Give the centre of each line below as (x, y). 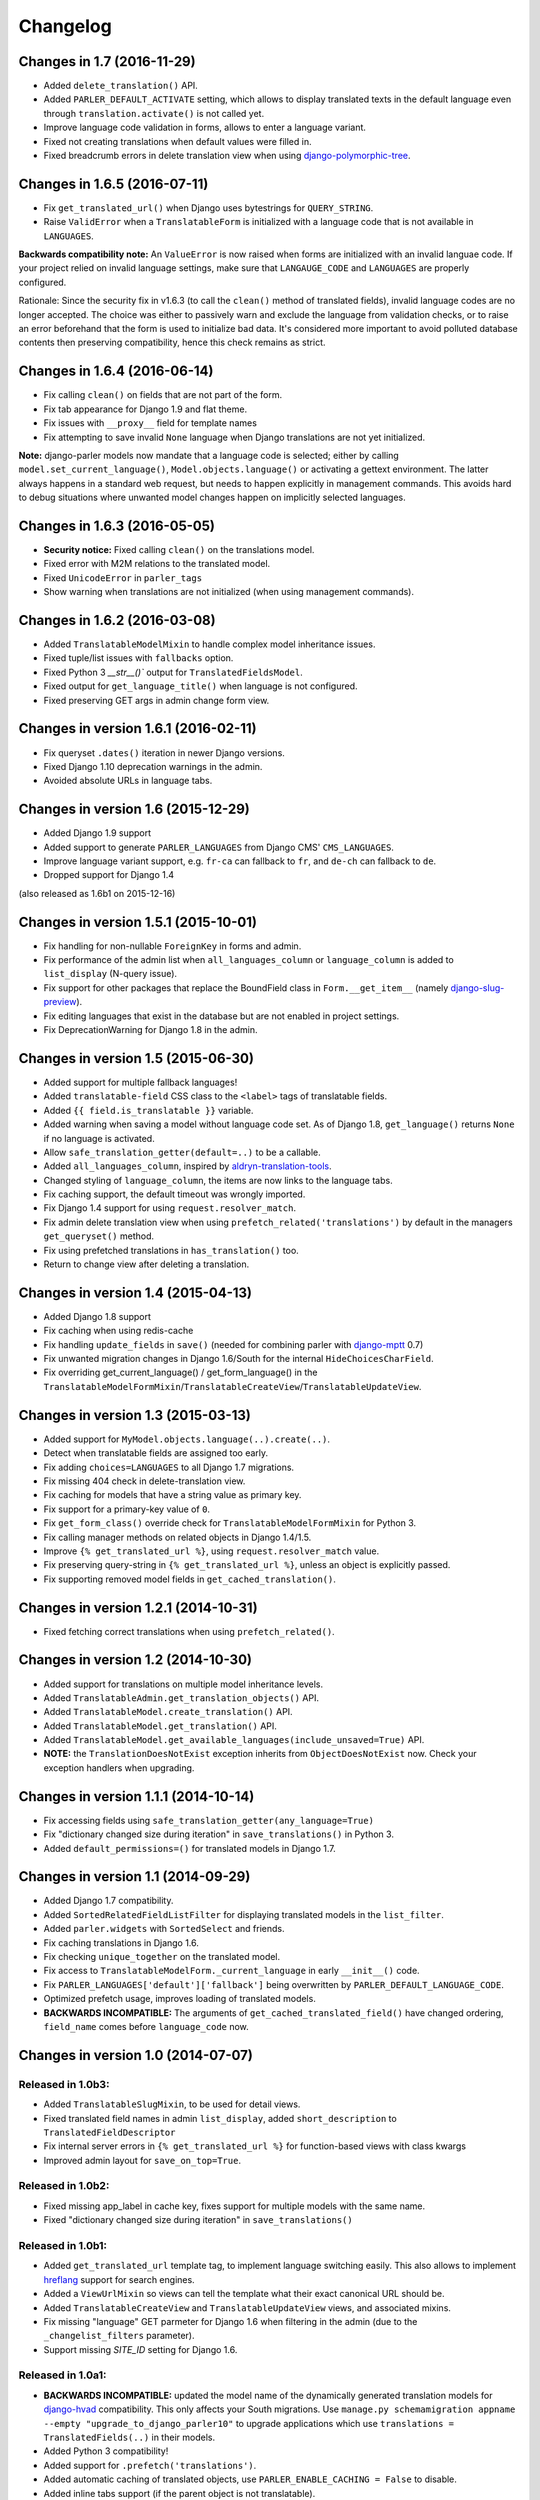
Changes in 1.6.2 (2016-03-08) (117, 620)
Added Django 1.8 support (97, 1316)
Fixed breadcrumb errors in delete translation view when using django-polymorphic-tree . (227, 156)
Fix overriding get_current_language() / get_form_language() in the (180, 1372)
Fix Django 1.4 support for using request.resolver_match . (170, 1208)
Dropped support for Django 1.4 (109, 875)
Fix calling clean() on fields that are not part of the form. (163, 395)
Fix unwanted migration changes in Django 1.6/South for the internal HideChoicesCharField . (238, 1359)
